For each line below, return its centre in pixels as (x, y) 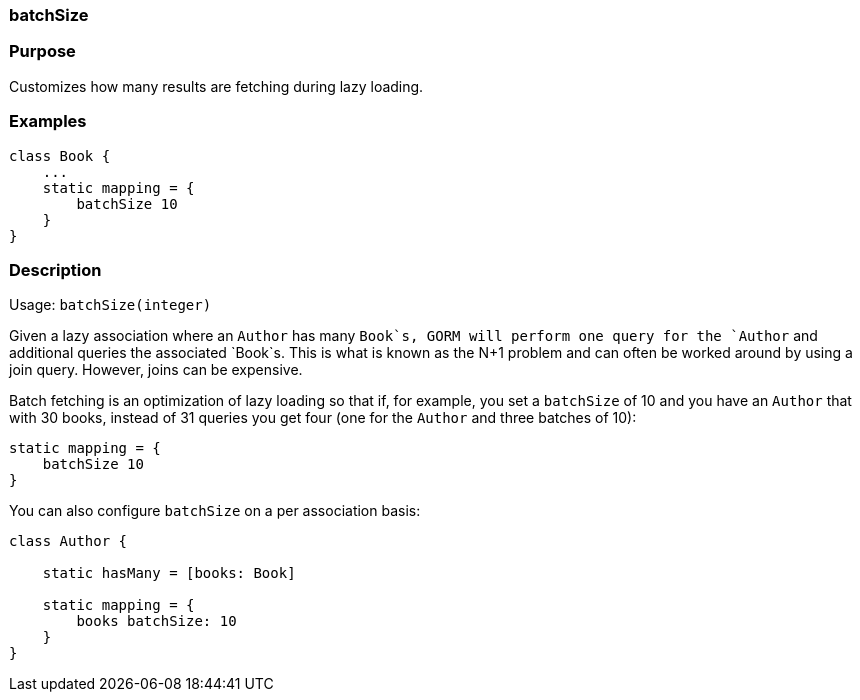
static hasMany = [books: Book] (169, 573)
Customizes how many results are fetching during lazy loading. (216, 86)
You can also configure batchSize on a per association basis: (215, 511)
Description (55, 269)
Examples (48, 121)
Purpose (42, 51)
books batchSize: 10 (156, 621)
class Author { (68, 541)
